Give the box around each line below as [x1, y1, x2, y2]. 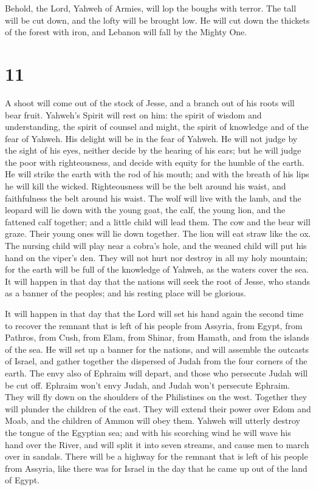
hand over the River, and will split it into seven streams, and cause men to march [5, 438, 309, 451]
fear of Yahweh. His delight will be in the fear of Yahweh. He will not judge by [5, 132, 298, 145]
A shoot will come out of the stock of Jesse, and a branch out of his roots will [5, 96, 295, 109]
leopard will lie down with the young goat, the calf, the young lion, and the [5, 203, 286, 216]
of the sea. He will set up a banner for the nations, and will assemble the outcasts [5, 342, 309, 355]
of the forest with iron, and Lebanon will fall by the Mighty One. [5, 26, 247, 38]
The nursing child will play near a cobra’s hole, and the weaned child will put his [5, 239, 307, 252]
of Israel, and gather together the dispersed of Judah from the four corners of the [5, 355, 307, 367]
